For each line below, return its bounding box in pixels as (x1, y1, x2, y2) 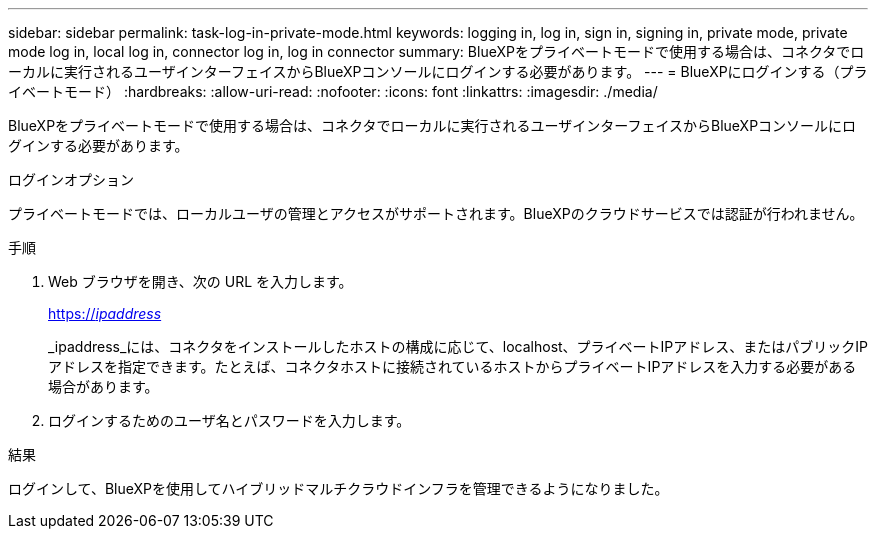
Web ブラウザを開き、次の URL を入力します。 (48, 273, 353, 290)
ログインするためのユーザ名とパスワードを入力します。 (48, 412, 411, 429)
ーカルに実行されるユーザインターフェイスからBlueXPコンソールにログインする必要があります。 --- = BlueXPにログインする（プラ (8, 63, 868, 80)
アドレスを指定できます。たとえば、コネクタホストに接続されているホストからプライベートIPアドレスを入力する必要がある (48, 358, 857, 375)
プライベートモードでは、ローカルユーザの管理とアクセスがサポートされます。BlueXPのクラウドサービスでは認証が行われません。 (8, 205, 864, 222)
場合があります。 (48, 378, 159, 395)
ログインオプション (8, 171, 134, 188)
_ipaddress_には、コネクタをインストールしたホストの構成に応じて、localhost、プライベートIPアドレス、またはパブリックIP (48, 338, 869, 355)
